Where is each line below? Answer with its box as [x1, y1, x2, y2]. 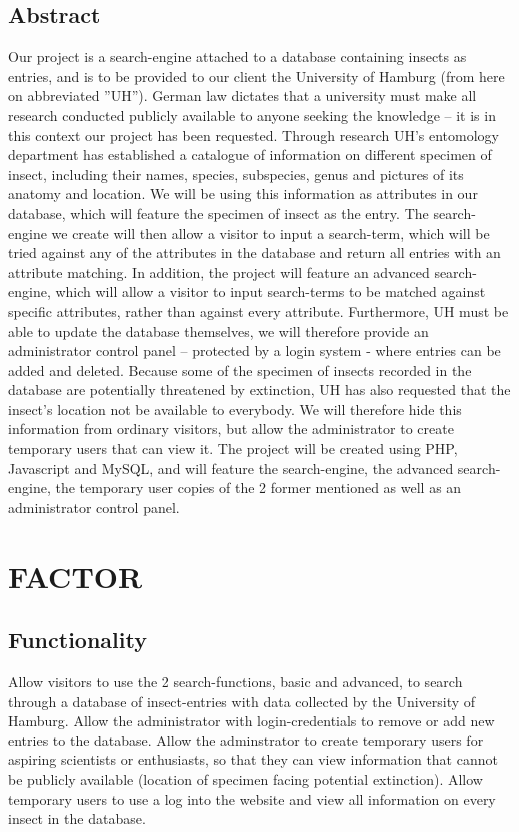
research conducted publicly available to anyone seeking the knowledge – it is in [8, 104, 496, 125]
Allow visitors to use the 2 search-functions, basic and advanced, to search [8, 671, 463, 692]
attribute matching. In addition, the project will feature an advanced [8, 261, 430, 282]
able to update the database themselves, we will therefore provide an [8, 320, 429, 341]
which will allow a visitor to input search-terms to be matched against [55, 281, 486, 302]
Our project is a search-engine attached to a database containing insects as [8, 46, 467, 67]
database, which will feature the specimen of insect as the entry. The [8, 202, 429, 223]
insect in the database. [8, 808, 146, 829]
